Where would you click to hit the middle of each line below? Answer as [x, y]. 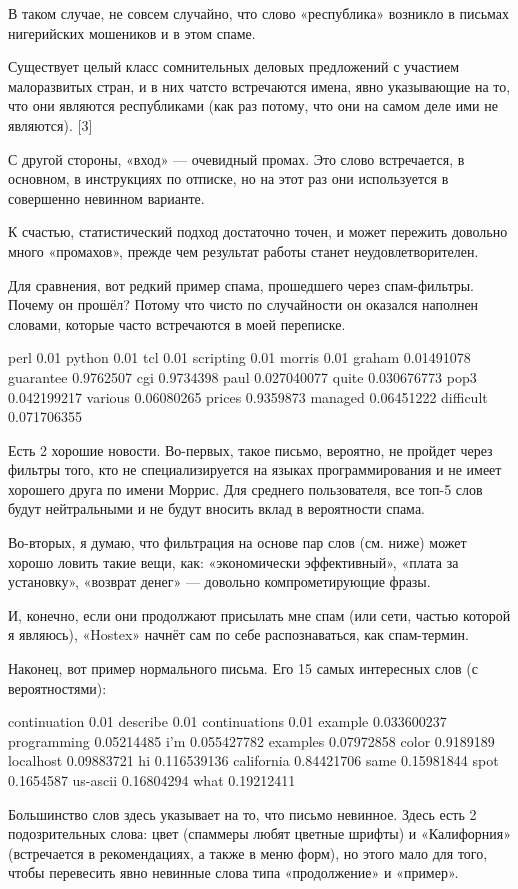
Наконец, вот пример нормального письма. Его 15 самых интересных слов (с [243, 668]
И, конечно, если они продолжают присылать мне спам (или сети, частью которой [259, 614]
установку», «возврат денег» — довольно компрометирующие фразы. [219, 581]
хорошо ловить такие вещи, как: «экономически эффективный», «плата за [233, 561]
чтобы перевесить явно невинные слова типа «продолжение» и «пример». [233, 872]
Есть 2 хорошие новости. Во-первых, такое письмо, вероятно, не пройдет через [250, 449]
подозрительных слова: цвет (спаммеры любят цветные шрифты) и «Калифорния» [260, 833]
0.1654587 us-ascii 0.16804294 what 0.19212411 [152, 780]
